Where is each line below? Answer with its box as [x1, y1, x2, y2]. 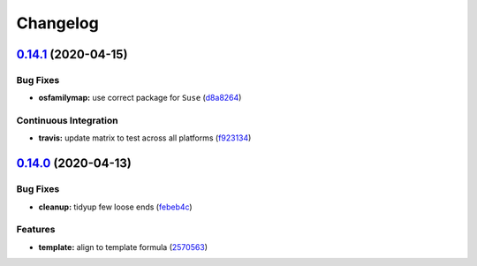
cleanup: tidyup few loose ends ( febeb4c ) [38, 201, 193, 212]
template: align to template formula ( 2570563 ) [38, 241, 208, 252]
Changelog [16, 13, 99, 33]
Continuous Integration [16, 115, 118, 127]
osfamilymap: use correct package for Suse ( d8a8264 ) [38, 93, 242, 103]
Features [16, 224, 56, 236]
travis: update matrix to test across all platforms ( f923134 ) [38, 133, 252, 143]
